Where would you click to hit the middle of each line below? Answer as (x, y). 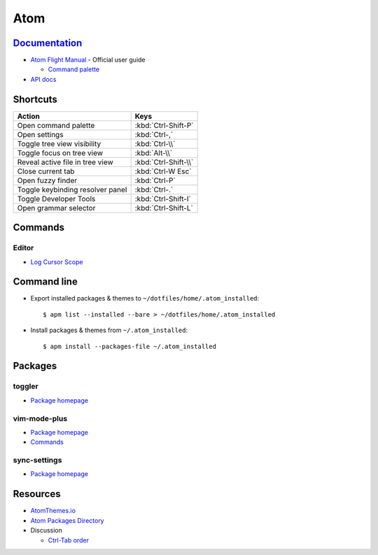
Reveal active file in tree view (65, 162)
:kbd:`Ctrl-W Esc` (163, 171)
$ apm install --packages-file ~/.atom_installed (130, 346)
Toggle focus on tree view (60, 152)
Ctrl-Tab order (68, 540)
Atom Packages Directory (67, 520)
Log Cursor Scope (57, 261)
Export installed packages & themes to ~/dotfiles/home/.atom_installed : (145, 298)
